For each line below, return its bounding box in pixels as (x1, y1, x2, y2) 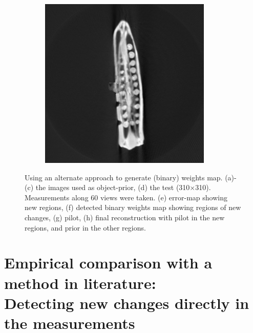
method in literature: (4, 272, 156, 293)
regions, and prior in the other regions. (25, 222, 146, 233)
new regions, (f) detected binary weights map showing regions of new (25, 202, 241, 213)
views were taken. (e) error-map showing (100, 192, 227, 202)
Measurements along (25, 192, 89, 202)
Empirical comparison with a (4, 252, 213, 273)
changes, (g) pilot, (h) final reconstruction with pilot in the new (25, 212, 225, 222)
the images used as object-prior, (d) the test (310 (35, 182, 190, 193)
